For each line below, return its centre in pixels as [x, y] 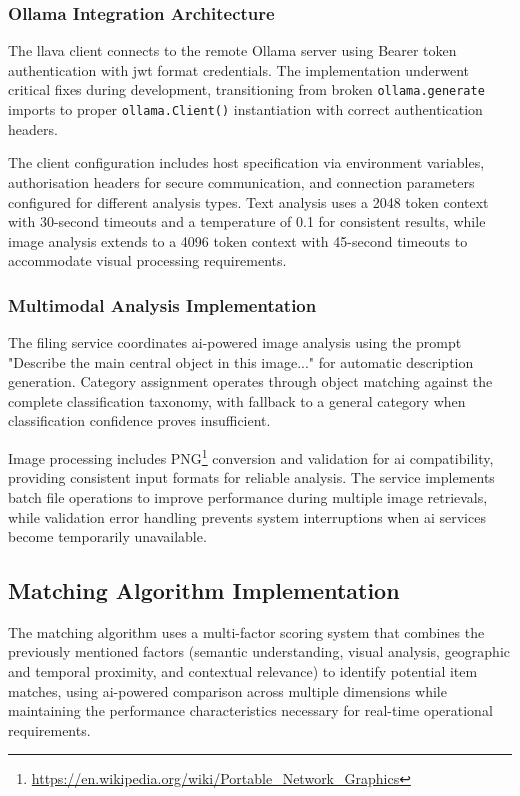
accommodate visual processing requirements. [147, 260]
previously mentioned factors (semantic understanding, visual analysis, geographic [259, 651]
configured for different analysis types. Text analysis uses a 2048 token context [248, 201]
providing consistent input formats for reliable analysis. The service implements [251, 477]
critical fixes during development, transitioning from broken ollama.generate [246, 89]
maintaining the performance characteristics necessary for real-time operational [250, 710]
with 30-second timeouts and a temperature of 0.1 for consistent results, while [247, 221]
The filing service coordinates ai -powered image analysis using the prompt [235, 342]
